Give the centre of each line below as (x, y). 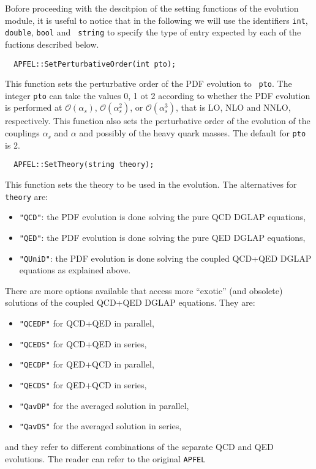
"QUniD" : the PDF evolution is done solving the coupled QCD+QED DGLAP (165, 258)
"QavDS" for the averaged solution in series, (100, 426)
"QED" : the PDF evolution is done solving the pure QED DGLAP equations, (162, 237)
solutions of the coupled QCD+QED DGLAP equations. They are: (130, 302)
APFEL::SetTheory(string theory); (84, 165)
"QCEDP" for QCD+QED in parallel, (87, 323)
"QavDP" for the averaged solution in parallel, (104, 405)
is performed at (34, 107)
